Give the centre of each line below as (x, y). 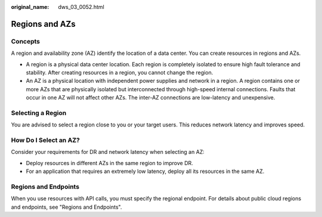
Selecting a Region (39, 113)
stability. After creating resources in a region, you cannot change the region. (120, 72)
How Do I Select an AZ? (45, 140)
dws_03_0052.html (81, 7)
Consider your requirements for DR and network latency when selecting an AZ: (108, 152)
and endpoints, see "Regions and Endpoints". (66, 207)
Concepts (26, 41)
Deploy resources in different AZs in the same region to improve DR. (109, 163)
